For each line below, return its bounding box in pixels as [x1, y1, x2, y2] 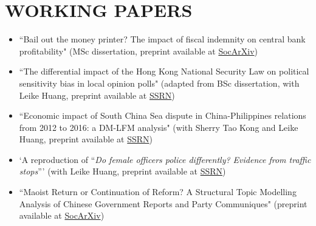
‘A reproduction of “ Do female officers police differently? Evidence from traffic [19, 153, 311, 165]
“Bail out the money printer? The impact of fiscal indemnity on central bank [19, 33, 306, 45]
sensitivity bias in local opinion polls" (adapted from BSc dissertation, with [19, 76, 300, 89]
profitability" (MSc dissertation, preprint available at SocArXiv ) [19, 44, 258, 57]
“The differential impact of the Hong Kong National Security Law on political [19, 65, 309, 78]
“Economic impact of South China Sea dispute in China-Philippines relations [19, 109, 306, 122]
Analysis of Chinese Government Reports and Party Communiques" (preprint [19, 197, 307, 210]
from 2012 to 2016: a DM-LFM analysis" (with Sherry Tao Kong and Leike [19, 121, 298, 133]
